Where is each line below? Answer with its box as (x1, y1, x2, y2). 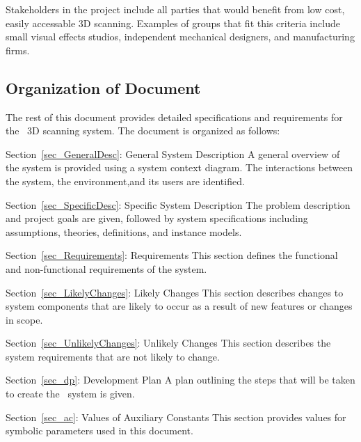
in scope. (6, 312, 43, 326)
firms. (6, 42, 30, 57)
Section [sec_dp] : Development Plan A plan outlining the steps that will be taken (6, 372, 355, 387)
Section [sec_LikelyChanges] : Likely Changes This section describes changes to (6, 285, 344, 299)
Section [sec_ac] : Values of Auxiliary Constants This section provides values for (6, 409, 346, 424)
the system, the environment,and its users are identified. (6, 173, 245, 188)
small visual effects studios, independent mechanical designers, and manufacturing (6, 29, 355, 44)
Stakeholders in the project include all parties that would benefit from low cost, (6, 2, 345, 16)
